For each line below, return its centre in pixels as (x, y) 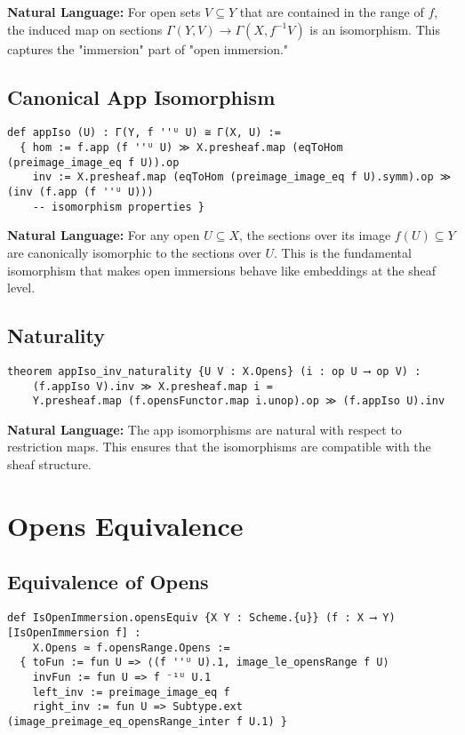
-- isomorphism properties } (118, 207)
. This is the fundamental (343, 252)
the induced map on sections (85, 29)
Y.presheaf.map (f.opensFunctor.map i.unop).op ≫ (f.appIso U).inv (239, 401)
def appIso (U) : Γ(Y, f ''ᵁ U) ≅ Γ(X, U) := (144, 133)
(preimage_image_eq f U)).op (93, 162)
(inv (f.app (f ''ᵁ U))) (80, 192)
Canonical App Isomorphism (141, 96)
